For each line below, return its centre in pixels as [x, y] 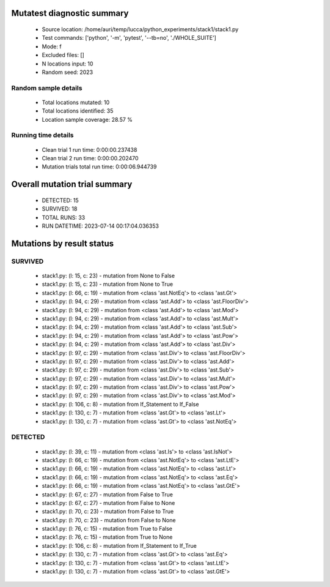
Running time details [42, 135]
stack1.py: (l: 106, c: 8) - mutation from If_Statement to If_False [120, 404]
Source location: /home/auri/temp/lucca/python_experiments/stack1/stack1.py [140, 29]
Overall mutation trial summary [72, 185]
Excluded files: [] [63, 55]
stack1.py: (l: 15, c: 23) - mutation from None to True [108, 284]
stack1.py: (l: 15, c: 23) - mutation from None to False [108, 275]
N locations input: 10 [68, 64]
